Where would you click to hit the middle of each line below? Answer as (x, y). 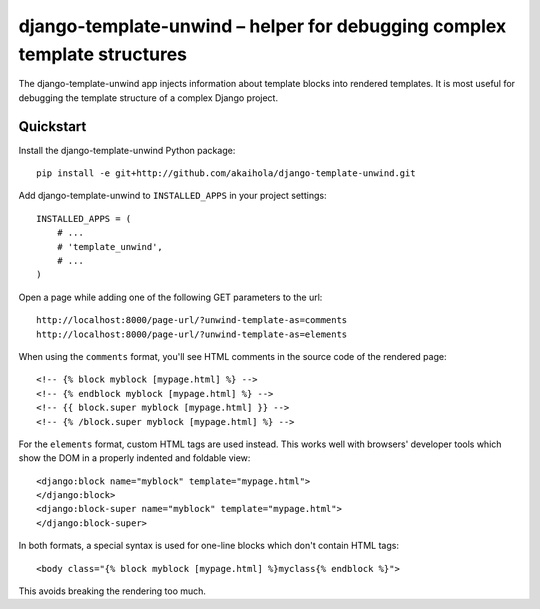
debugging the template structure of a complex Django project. (148, 97)
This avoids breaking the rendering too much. (112, 591)
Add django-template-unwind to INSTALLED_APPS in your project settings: (172, 196)
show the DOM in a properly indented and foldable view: (134, 458)
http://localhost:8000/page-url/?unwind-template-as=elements (192, 334)
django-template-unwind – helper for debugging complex (262, 26)
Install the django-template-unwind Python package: (127, 150)
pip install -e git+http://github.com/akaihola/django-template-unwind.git (226, 173)
